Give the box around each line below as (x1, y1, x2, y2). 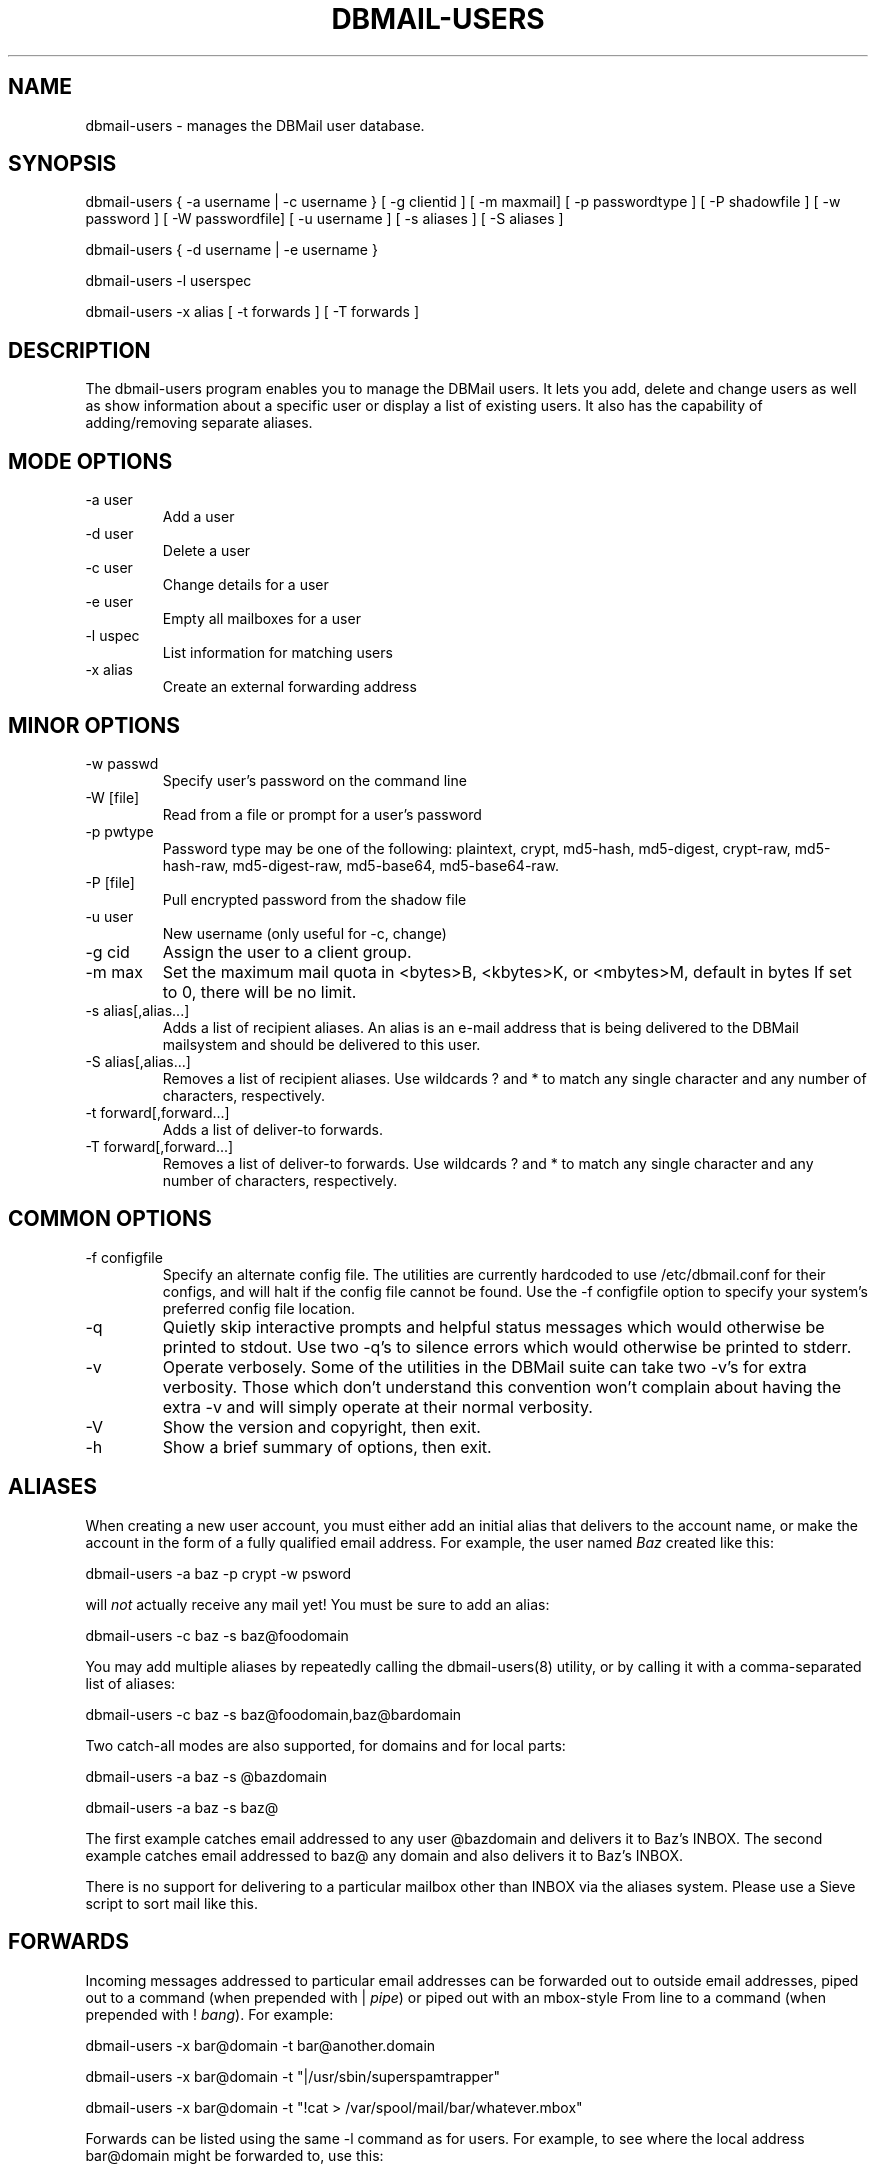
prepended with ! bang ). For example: (85, 2005, 334, 2023)
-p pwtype (85, 822, 154, 840)
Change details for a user (162, 576, 329, 594)
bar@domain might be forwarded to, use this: (85, 2146, 384, 2164)
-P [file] (85, 873, 135, 891)
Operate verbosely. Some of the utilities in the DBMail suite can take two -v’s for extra (162, 1356, 807, 1377)
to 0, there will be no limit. (162, 981, 357, 1002)
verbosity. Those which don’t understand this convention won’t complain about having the (162, 1376, 842, 1397)
